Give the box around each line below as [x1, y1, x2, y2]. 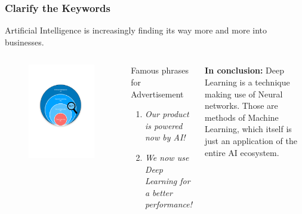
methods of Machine [205, 111, 279, 123]
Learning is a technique [205, 76, 290, 88]
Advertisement [131, 87, 184, 100]
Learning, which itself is [205, 123, 292, 135]
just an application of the [205, 134, 297, 146]
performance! [144, 198, 193, 210]
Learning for [144, 175, 190, 187]
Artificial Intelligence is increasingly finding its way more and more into [5, 24, 267, 36]
